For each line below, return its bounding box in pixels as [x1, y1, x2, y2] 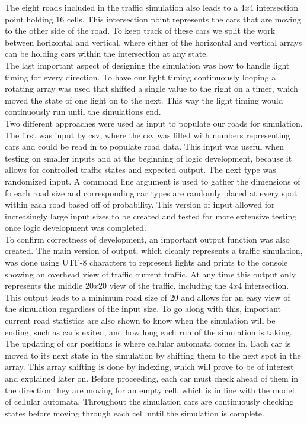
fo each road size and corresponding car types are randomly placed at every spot [5, 186, 298, 199]
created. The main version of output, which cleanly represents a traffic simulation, [5, 244, 303, 257]
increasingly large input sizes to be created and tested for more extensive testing [5, 209, 297, 222]
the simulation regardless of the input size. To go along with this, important [5, 302, 282, 315]
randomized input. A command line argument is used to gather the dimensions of [5, 175, 300, 187]
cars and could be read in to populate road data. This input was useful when [5, 140, 284, 153]
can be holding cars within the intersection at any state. [5, 47, 209, 60]
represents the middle [5, 279, 83, 292]
